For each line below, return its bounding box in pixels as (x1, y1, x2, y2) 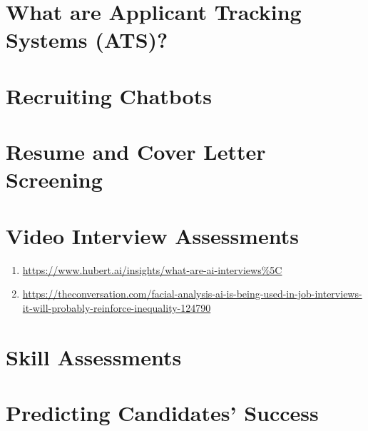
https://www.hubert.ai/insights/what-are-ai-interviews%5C (22, 262, 282, 277)
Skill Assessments (6, 342, 182, 371)
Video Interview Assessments (6, 220, 299, 250)
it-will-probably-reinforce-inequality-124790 (22, 300, 211, 315)
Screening (6, 165, 103, 194)
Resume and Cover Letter (6, 137, 266, 166)
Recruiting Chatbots (6, 81, 212, 110)
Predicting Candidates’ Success (6, 397, 319, 427)
